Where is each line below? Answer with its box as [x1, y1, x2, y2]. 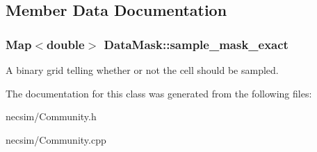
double [47, 35, 85, 53]
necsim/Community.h [6, 109, 97, 124]
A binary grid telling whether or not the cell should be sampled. [6, 63, 279, 77]
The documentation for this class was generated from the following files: [6, 86, 312, 100]
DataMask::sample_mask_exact [104, 35, 288, 53]
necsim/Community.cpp [6, 132, 106, 146]
